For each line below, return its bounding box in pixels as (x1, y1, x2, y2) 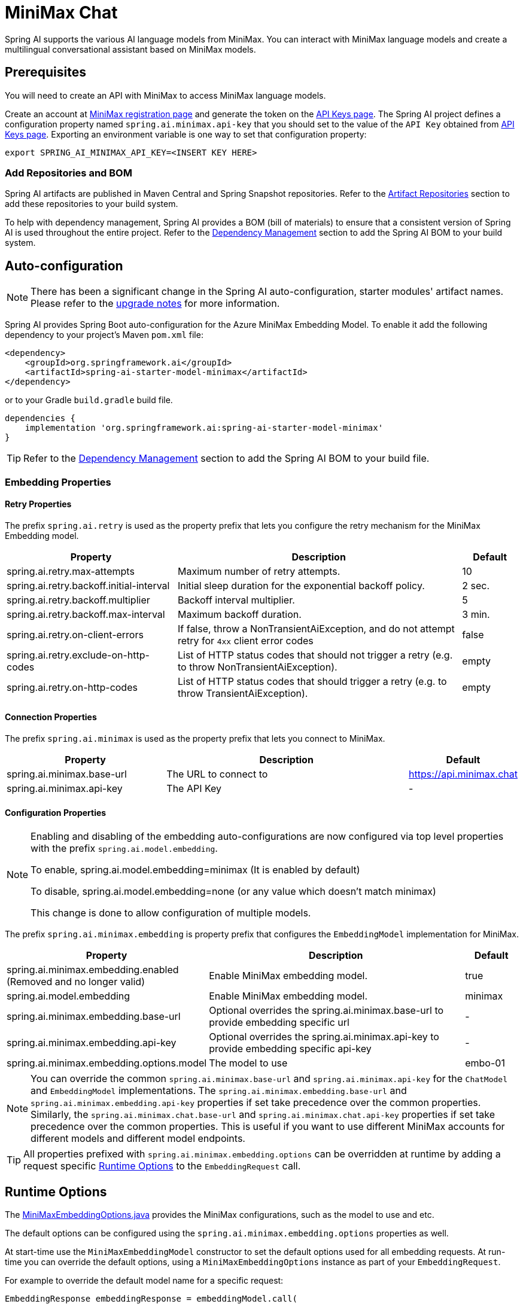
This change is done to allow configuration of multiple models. (31, 907, 311, 919)
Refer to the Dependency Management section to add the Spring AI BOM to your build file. (23, 452, 430, 465)
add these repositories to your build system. (5, 199, 178, 209)
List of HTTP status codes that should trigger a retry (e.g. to (177, 675, 447, 687)
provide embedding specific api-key (209, 1043, 372, 1055)
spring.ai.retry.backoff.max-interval (7, 608, 165, 620)
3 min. (462, 608, 490, 620)
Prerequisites (5, 65, 86, 80)
